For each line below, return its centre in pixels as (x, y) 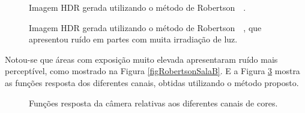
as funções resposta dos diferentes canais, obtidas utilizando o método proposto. (152, 82)
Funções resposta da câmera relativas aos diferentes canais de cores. (153, 103)
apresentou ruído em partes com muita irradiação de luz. (133, 39)
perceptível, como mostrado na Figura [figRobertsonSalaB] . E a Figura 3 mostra (152, 71)
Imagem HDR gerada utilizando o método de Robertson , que (145, 27)
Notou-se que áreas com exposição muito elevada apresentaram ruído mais (141, 59)
